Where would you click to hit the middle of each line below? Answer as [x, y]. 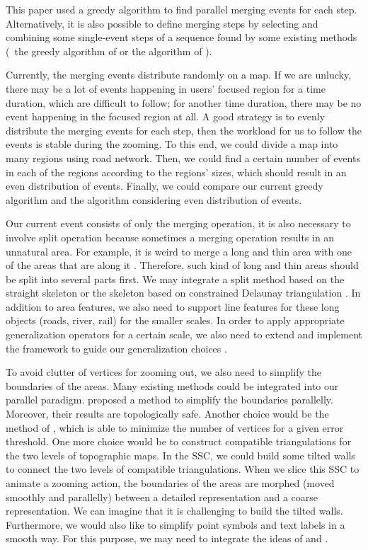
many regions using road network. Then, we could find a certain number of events [183, 157]
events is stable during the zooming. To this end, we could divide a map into [172, 144]
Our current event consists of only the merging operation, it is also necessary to [178, 223]
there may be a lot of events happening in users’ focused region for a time [166, 88]
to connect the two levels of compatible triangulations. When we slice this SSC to [183, 469]
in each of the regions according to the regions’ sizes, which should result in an [176, 172]
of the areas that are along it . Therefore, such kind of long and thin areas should [182, 265]
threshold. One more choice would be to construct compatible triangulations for [179, 441]
